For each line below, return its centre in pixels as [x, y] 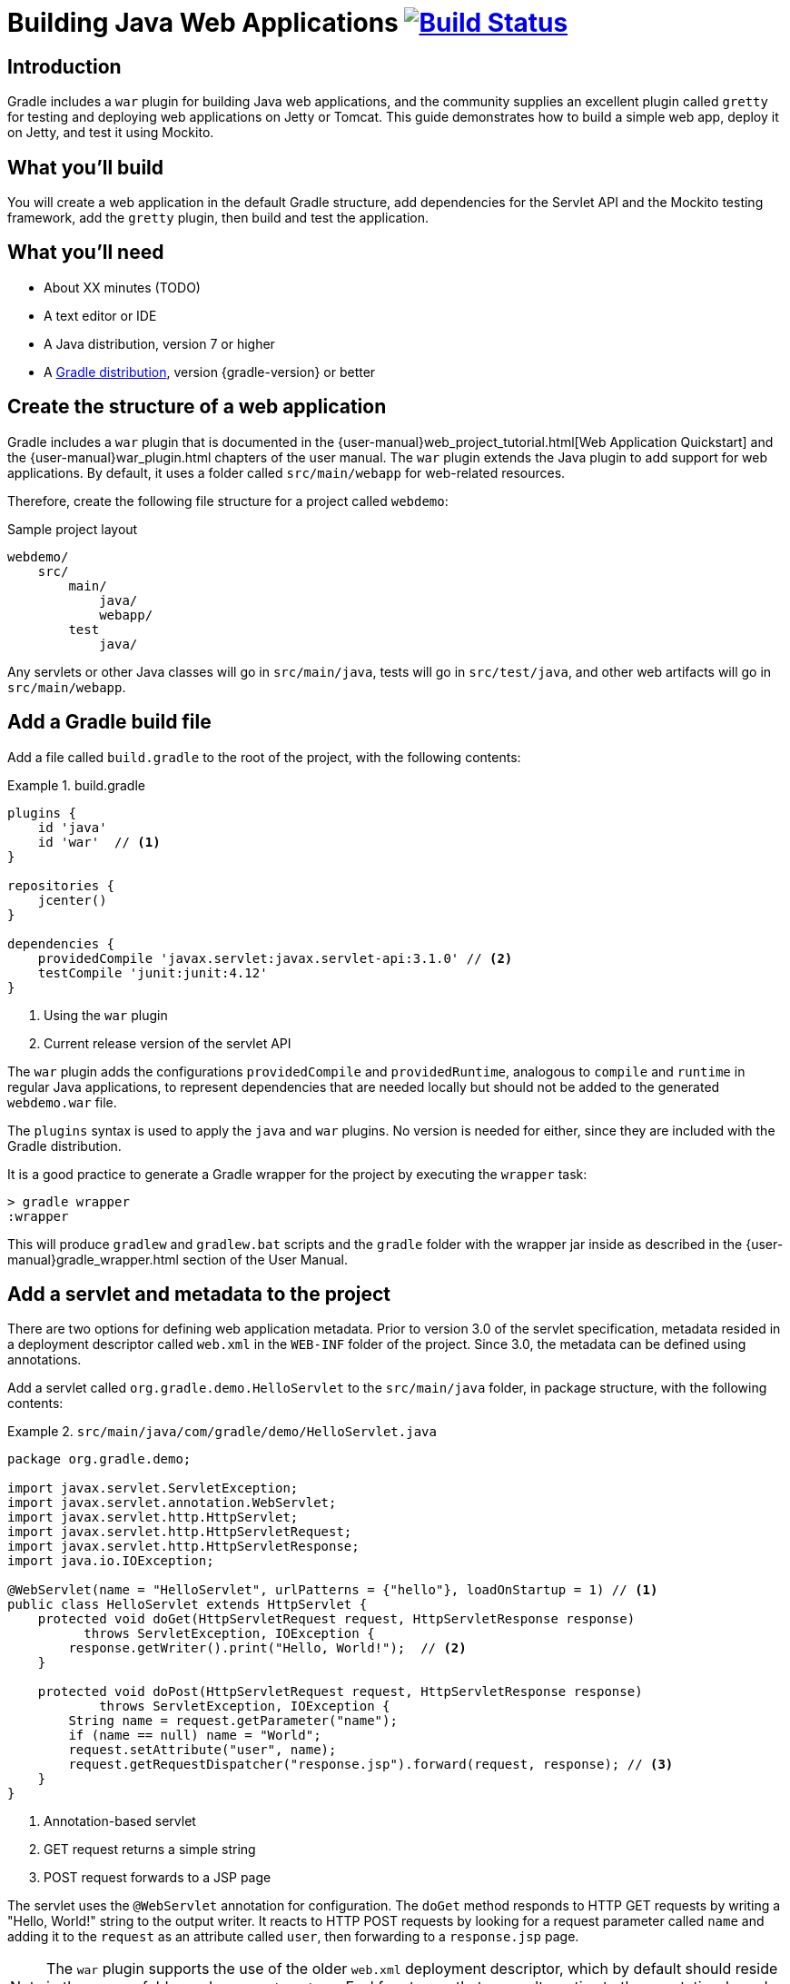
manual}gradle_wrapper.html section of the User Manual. [178, 1259]
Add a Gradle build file [109, 722]
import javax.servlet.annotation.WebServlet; [172, 1503]
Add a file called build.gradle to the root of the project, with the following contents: [264, 757]
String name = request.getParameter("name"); [233, 1721]
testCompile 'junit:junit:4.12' [153, 972]
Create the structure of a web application [197, 407]
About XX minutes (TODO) [122, 287]
